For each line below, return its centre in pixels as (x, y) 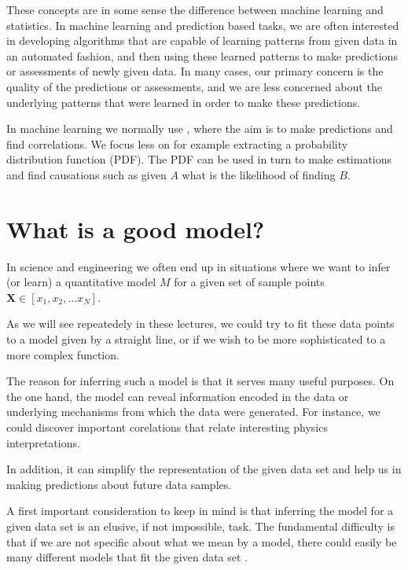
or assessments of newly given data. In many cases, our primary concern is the (195, 71)
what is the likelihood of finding (259, 174)
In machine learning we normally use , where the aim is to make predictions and (200, 129)
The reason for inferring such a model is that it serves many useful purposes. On (200, 381)
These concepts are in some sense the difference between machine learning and (195, 9)
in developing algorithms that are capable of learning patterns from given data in (202, 40)
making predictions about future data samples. (119, 484)
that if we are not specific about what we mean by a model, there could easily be (202, 541)
